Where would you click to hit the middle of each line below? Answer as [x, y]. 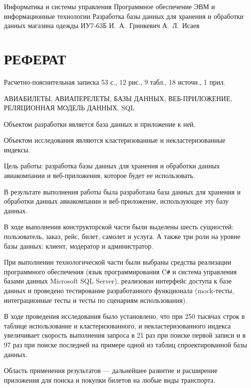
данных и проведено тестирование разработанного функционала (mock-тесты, [119, 291]
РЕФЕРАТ [35, 58]
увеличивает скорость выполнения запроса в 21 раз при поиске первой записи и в [125, 335]
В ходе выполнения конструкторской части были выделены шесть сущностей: [119, 227]
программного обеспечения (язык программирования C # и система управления [120, 271]
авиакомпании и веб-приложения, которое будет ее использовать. [100, 175]
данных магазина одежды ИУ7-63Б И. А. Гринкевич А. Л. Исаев [102, 25]
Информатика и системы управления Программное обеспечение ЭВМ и [110, 6]
